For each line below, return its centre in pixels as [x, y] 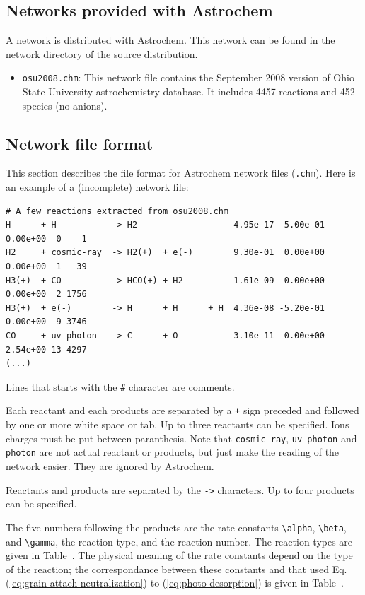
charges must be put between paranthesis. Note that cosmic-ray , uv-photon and [181, 438]
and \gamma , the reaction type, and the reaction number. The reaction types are [179, 541]
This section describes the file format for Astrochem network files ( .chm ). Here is [181, 173]
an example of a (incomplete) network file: [97, 187]
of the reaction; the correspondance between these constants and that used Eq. [176, 569]
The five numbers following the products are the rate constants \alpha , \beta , [176, 527]
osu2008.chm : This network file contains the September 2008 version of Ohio [188, 77]
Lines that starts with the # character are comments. [120, 386]
